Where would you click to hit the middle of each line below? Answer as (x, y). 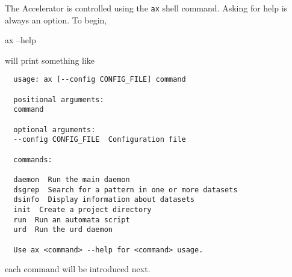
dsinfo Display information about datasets (104, 200)
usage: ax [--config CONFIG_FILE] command (100, 80)
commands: (33, 160)
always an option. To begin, (56, 20)
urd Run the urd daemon (63, 230)
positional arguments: (59, 99)
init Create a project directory (82, 209)
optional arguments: (54, 129)
